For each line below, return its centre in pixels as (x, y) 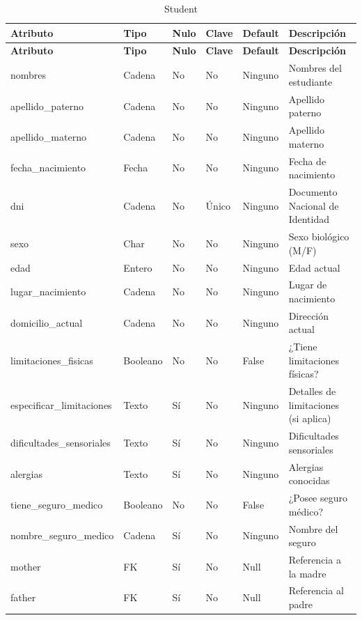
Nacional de (314, 205)
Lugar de (308, 285)
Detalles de (312, 391)
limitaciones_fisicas (52, 360)
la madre (307, 573)
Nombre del (313, 528)
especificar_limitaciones (61, 404)
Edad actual (314, 267)
